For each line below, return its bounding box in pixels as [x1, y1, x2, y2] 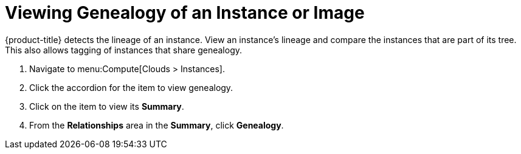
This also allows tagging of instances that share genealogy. [5, 44, 243, 55]
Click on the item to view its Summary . [29, 101, 184, 112]
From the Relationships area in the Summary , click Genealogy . [29, 119, 284, 130]
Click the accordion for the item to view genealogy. [29, 82, 233, 93]
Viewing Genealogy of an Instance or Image [5, 2, 365, 23]
